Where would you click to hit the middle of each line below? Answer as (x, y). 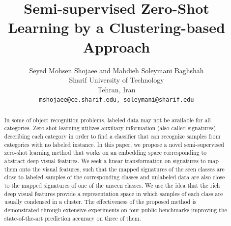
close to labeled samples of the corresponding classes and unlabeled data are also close (115, 177)
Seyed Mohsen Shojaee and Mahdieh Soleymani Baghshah (116, 70)
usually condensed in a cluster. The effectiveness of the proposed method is (100, 202)
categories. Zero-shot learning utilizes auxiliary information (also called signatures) (110, 128)
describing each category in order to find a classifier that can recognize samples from (112, 136)
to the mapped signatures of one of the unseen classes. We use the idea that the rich (112, 185)
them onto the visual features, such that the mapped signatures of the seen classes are (114, 169)
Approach (116, 46)
